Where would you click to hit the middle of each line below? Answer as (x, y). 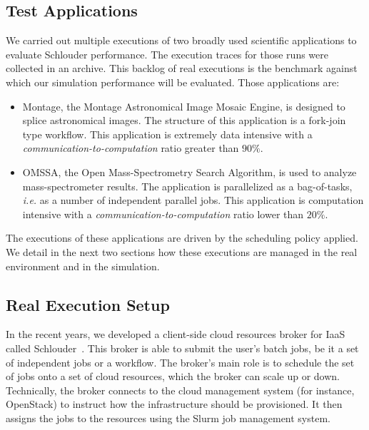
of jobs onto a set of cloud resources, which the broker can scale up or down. (173, 376)
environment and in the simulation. (83, 266)
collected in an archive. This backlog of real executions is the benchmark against (182, 68)
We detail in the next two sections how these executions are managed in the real (182, 251)
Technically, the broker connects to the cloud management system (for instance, (180, 390)
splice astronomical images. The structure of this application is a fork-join (184, 120)
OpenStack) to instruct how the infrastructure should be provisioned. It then (174, 404)
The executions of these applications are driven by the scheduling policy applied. (182, 238)
